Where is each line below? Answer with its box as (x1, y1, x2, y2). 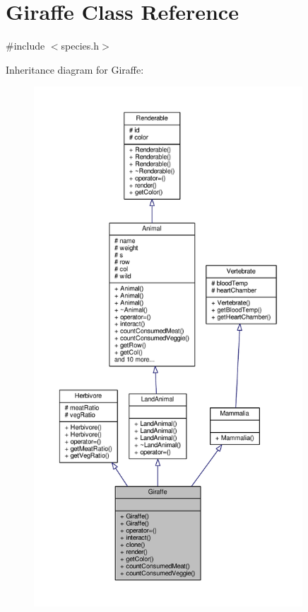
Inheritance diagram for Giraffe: (6, 62, 144, 76)
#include (6, 38, 45, 53)
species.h (61, 38, 99, 53)
